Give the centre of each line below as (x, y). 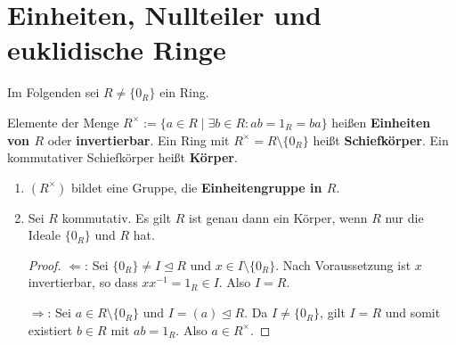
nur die (404, 217)
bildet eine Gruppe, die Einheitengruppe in (196, 187)
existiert (50, 329)
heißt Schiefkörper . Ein (381, 140)
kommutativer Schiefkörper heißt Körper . (122, 157)
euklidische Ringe (117, 49)
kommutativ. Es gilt (117, 217)
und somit (413, 312)
